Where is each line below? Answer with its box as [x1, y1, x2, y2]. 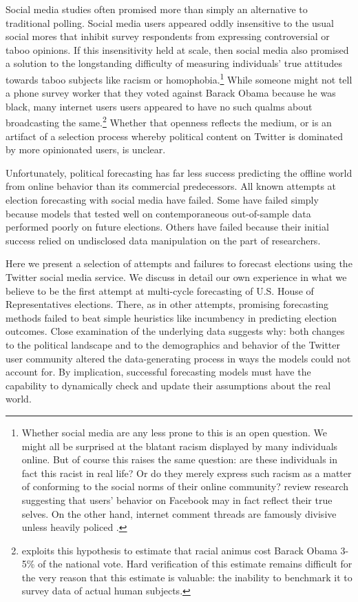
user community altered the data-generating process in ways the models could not [6, 351, 351, 365]
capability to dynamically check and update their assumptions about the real [6, 378, 331, 392]
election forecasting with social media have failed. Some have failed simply [6, 193, 319, 207]
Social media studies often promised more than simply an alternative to [6, 2, 308, 16]
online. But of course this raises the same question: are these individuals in [21, 452, 338, 467]
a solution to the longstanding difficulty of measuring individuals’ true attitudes [6, 56, 342, 70]
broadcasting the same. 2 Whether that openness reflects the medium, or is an [6, 113, 332, 130]
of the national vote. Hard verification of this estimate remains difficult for [38, 556, 352, 571]
